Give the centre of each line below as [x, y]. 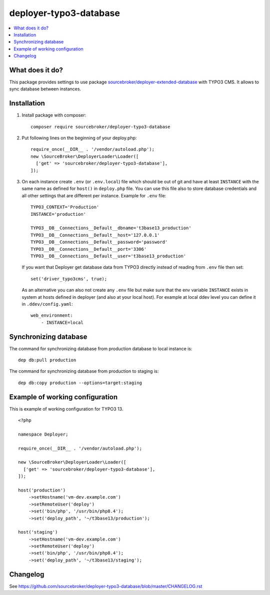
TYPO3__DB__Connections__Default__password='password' [99, 242]
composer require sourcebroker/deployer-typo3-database [100, 127]
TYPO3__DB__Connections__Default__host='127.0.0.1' [95, 235]
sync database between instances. [45, 89]
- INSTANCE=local [62, 322]
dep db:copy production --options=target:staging [80, 383]
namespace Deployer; [43, 434]
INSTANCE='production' [58, 214]
